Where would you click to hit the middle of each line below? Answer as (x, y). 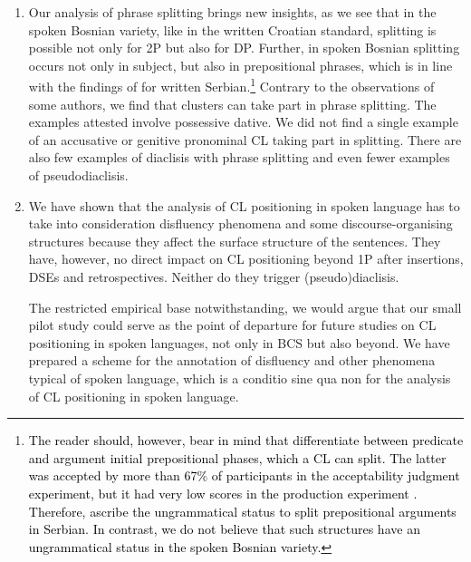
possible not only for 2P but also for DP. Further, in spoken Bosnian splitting (244, 48)
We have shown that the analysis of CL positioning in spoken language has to (244, 205)
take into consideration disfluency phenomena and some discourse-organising (240, 223)
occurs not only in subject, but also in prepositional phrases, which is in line (240, 65)
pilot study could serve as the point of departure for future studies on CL (232, 325)
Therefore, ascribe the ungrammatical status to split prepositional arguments (242, 511)
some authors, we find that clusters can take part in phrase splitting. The (232, 104)
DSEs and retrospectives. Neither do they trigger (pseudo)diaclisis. (214, 276)
